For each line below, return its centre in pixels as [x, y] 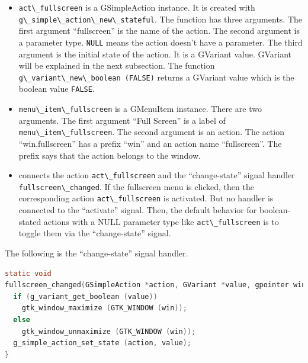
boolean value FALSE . [57, 89]
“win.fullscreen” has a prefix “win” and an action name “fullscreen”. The [150, 143]
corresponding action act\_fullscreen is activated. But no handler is [146, 198]
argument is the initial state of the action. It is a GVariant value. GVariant [155, 54]
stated [30, 221]
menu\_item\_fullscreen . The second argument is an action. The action [151, 132]
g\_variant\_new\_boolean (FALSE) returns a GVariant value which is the [156, 77]
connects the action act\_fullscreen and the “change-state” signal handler [157, 175]
